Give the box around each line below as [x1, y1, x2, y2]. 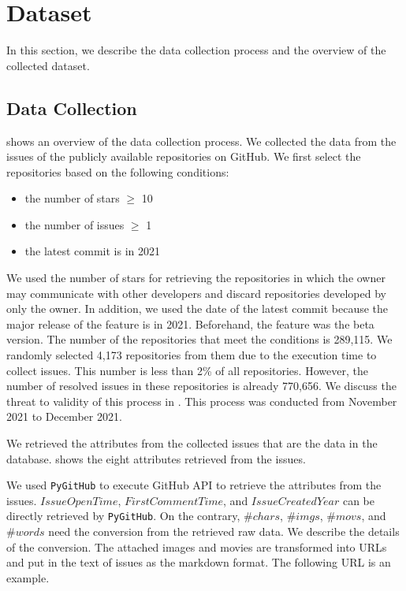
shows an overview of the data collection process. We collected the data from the [6, 132, 397, 149]
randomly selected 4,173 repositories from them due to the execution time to [6, 347, 377, 363]
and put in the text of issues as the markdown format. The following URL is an [6, 554, 391, 571]
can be [342, 492, 375, 508]
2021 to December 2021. [6, 408, 122, 425]
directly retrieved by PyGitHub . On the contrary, [6, 507, 240, 524]
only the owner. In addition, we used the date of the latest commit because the [6, 300, 389, 317]
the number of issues [24, 216, 125, 232]
